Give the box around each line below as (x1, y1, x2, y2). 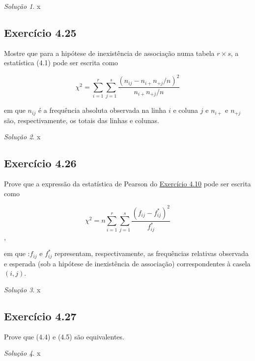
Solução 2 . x (4, 131, 41, 142)
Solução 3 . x (4, 284, 41, 294)
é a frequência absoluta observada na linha (38, 105, 167, 115)
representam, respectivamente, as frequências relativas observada (54, 248, 249, 258)
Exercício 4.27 (4, 308, 77, 323)
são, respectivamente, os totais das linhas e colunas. (4, 115, 159, 125)
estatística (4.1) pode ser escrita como (4, 57, 118, 68)
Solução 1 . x (4, 1, 41, 11)
